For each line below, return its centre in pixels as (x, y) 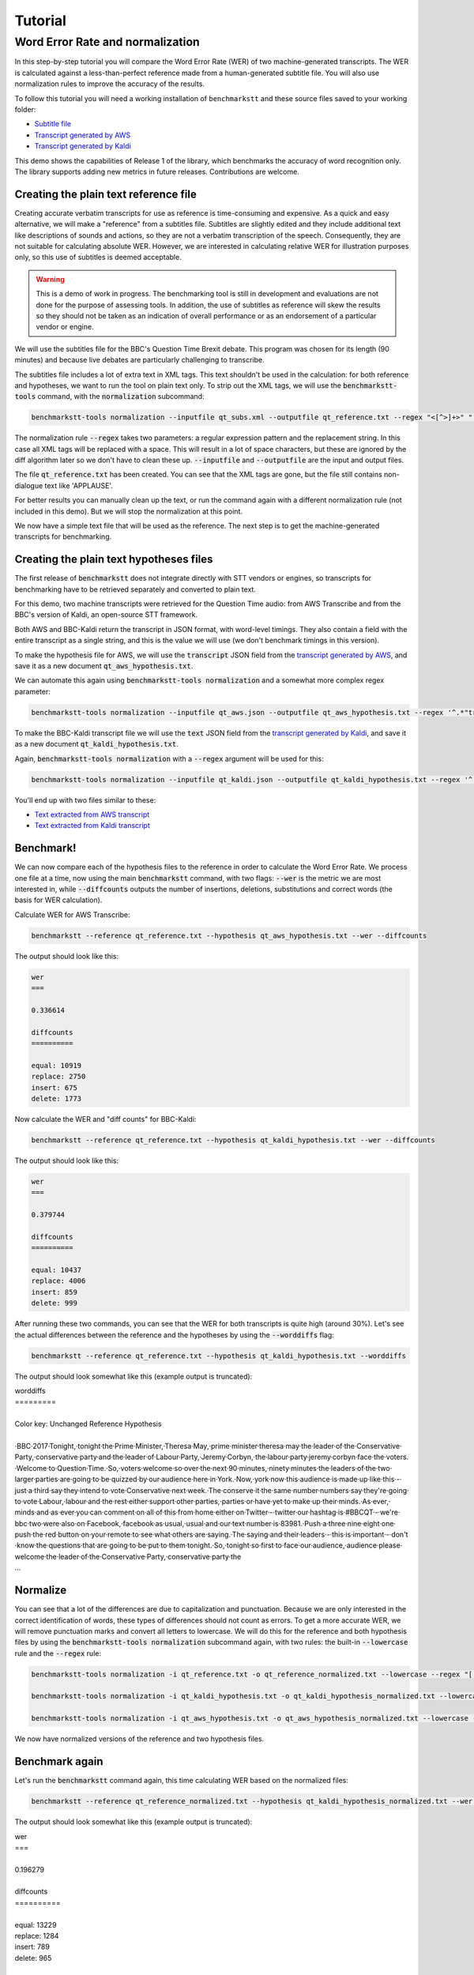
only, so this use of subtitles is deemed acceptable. (98, 258)
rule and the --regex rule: (58, 1653)
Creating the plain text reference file (105, 194)
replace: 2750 (58, 1077)
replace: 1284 (37, 1936)
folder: (25, 109)
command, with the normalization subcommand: (121, 397)
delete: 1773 (56, 1099)
